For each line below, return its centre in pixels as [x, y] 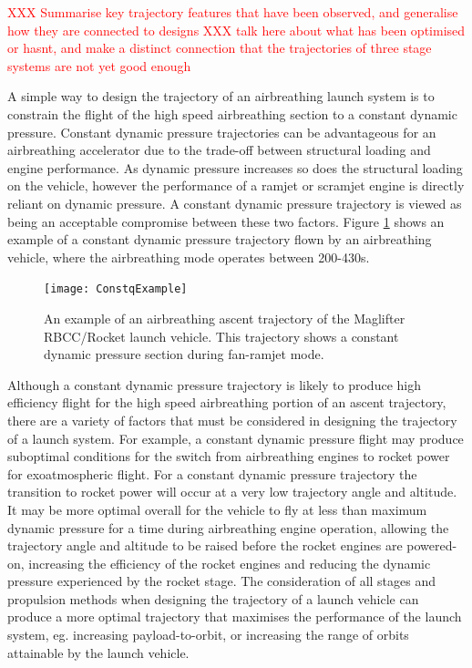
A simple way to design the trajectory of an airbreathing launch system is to [221, 96]
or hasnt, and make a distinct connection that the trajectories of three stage [220, 48]
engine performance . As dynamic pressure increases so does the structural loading [235, 167]
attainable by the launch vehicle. [98, 652]
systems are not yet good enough [99, 65]
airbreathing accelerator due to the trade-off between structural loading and [219, 150]
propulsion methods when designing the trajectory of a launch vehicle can [213, 598]
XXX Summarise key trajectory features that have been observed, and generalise [233, 12]
